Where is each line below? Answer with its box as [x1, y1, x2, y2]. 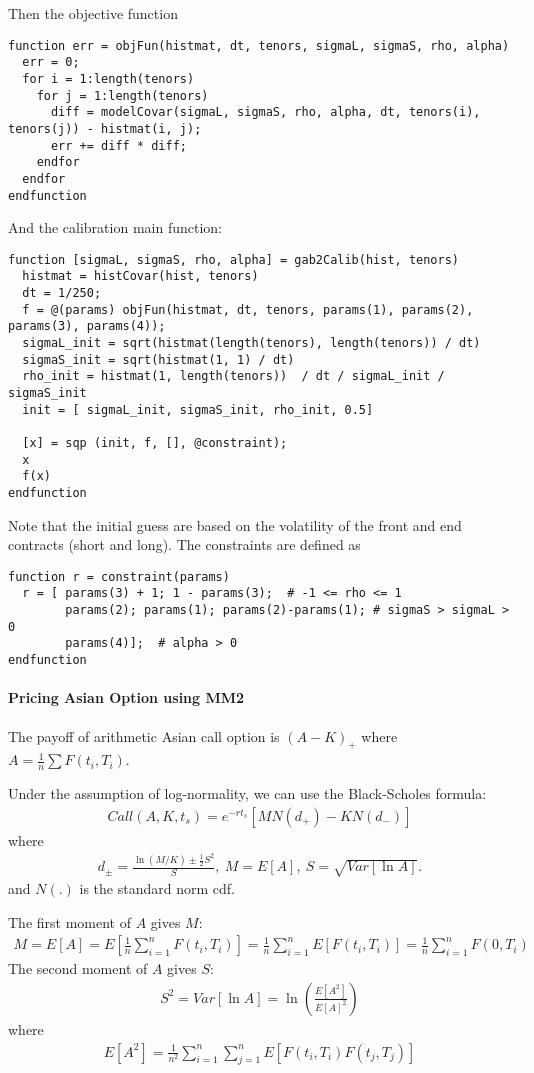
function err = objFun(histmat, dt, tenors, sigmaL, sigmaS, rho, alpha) [8, 38, 510, 53]
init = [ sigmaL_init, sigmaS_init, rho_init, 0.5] [22, 402, 374, 417]
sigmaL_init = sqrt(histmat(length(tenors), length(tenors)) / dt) [22, 336, 481, 351]
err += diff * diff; [50, 138, 187, 153]
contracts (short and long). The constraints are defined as [8, 534, 361, 555]
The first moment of [8, 911, 131, 932]
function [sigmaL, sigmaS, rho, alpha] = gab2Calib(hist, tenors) [8, 252, 460, 267]
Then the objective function [8, 3, 178, 23]
